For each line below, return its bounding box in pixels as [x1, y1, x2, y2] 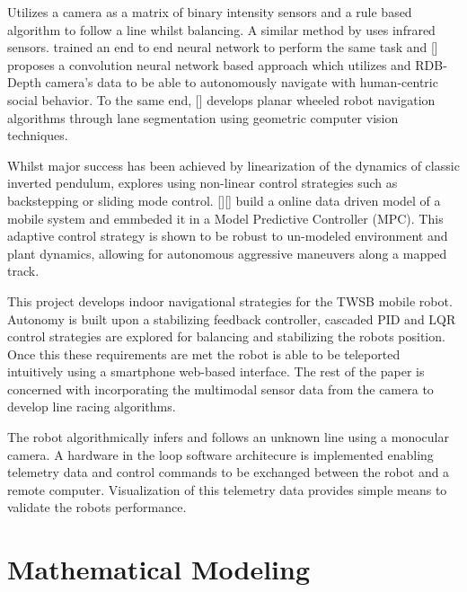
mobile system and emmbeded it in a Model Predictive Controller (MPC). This [7, 208, 444, 227]
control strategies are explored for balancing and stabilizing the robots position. [7, 327, 445, 346]
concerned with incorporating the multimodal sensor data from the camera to [7, 379, 434, 398]
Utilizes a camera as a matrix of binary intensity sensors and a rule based [7, 3, 412, 21]
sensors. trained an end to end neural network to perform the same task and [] [7, 38, 438, 57]
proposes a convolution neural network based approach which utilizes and [7, 55, 411, 74]
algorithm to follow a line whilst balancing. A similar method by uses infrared [7, 20, 436, 39]
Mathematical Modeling [7, 551, 311, 588]
